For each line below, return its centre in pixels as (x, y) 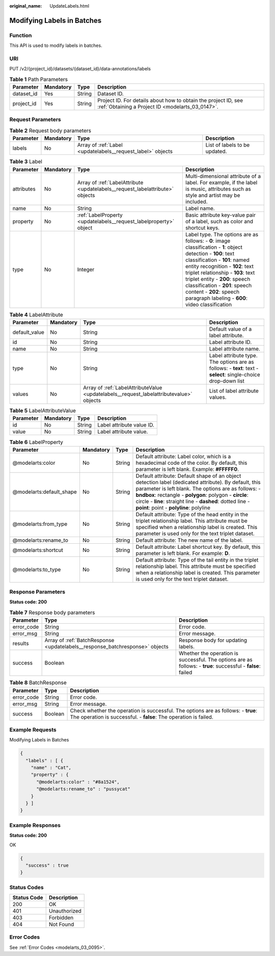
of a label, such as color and (219, 221)
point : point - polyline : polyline (173, 508)
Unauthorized (65, 911)
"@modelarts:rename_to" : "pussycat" (84, 789)
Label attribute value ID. (126, 425)
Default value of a (230, 329)
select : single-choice (235, 375)
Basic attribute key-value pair (220, 215)
